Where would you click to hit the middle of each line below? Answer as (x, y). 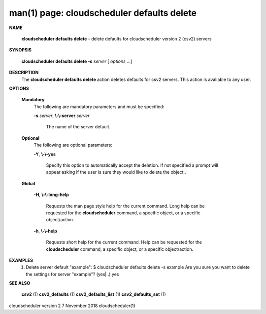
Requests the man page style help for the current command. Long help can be (125, 206)
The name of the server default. (78, 127)
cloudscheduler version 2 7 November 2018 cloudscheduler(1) (72, 306)
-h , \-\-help (46, 231)
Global (28, 183)
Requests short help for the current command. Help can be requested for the (124, 242)
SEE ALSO (20, 283)
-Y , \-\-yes (45, 154)
